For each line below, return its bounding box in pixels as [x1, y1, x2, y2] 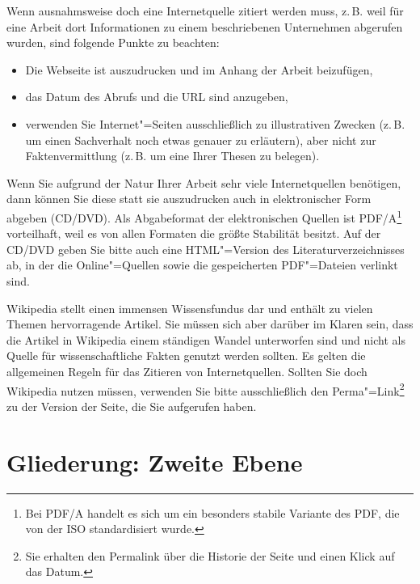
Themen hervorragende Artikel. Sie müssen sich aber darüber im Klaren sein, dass [6, 315, 414, 332]
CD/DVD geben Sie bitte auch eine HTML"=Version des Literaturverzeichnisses [6, 240, 405, 257]
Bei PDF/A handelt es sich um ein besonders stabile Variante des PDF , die [25, 504, 400, 521]
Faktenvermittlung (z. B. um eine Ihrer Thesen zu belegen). [25, 147, 320, 164]
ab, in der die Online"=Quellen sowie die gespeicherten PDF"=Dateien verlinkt [6, 256, 398, 273]
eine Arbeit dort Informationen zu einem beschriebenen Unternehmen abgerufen [6, 18, 403, 35]
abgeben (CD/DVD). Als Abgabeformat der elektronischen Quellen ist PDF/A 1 [6, 206, 402, 226]
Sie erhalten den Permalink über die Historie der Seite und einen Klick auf [25, 547, 395, 564]
